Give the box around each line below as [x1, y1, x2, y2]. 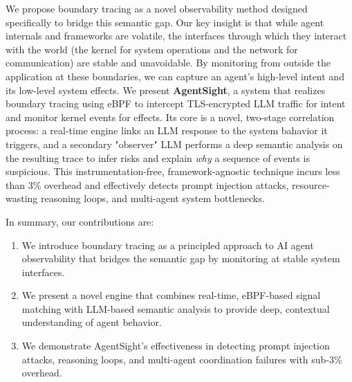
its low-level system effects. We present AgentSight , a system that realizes [6, 82, 326, 97]
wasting [6, 191, 38, 206]
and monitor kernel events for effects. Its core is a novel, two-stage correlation [6, 109, 335, 124]
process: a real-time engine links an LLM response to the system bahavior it [6, 123, 328, 138]
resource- [291, 177, 330, 192]
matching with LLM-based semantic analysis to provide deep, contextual [21, 301, 330, 316]
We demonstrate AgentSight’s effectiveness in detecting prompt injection [21, 338, 330, 353]
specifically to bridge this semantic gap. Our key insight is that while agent [6, 15, 324, 29]
